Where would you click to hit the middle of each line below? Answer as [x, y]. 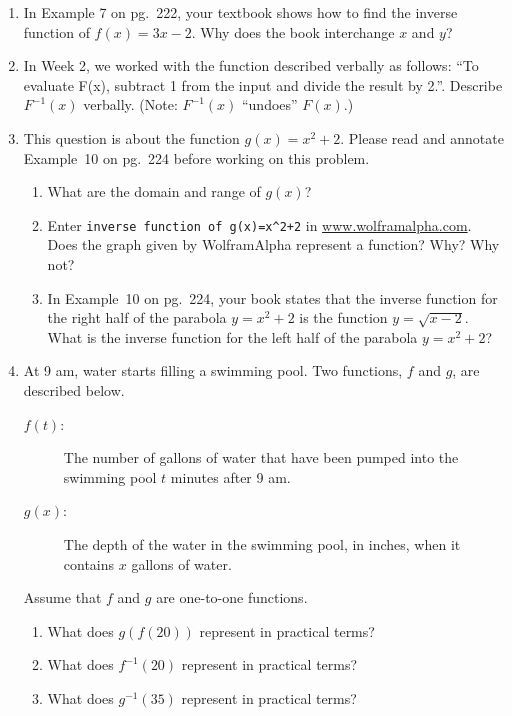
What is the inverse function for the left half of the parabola [232, 336]
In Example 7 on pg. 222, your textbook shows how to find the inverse [240, 12]
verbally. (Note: [130, 104]
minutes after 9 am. [230, 476]
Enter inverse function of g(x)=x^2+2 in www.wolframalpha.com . [259, 224]
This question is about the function [131, 137]
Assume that [62, 597]
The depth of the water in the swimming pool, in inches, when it [262, 543]
